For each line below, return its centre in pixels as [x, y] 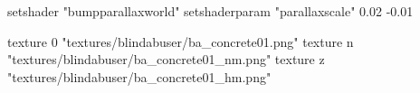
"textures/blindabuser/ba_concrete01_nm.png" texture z [166, 59]
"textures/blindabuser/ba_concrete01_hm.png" [139, 76]
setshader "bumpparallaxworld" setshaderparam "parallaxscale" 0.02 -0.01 [210, 11]
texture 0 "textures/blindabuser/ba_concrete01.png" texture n [181, 41]
